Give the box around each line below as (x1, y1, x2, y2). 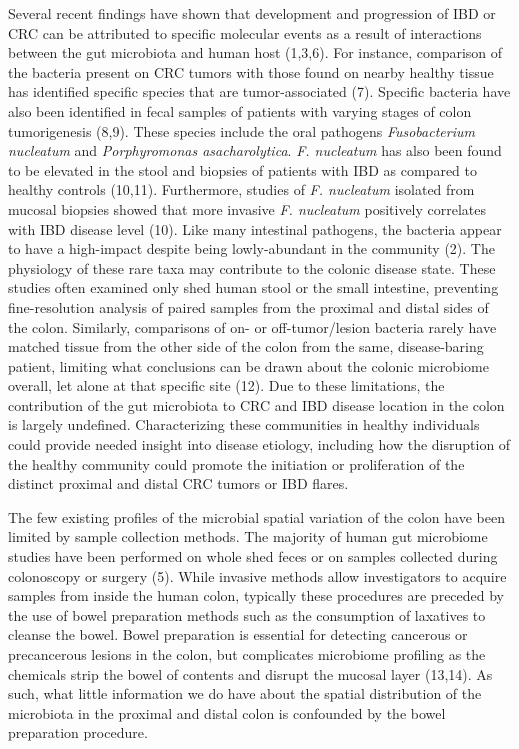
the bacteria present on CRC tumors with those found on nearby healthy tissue (8, 61, 494, 82)
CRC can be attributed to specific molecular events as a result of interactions (8, 22, 482, 43)
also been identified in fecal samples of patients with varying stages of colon (8, 100, 472, 121)
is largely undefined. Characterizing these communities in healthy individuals (8, 414, 480, 435)
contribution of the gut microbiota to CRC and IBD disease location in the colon (8, 394, 505, 415)
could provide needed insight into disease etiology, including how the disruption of (8, 434, 511, 455)
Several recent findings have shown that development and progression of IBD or (8, 3, 496, 23)
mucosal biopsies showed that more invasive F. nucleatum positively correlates (8, 198, 487, 219)
